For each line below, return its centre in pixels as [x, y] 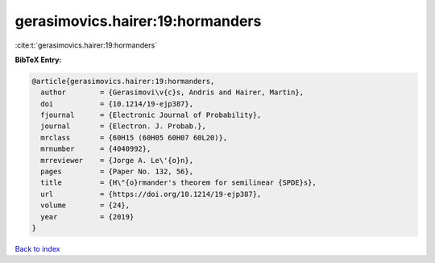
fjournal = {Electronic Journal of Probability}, [151, 115]
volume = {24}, [85, 205]
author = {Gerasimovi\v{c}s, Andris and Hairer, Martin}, [172, 92]
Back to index [37, 248]
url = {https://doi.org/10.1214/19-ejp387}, [151, 194]
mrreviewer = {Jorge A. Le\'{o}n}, [117, 160]
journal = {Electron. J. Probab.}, [124, 126]
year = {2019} [87, 217]
